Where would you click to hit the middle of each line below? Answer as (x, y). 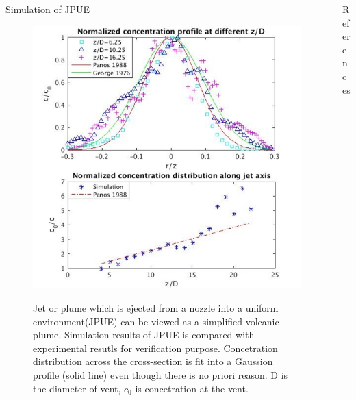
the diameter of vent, (77, 388)
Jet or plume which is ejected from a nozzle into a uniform (156, 308)
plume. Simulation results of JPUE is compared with (144, 335)
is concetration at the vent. (192, 388)
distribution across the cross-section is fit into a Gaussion (153, 361)
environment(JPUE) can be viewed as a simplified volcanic (156, 321)
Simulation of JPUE (48, 9)
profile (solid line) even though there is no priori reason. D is (161, 375)
